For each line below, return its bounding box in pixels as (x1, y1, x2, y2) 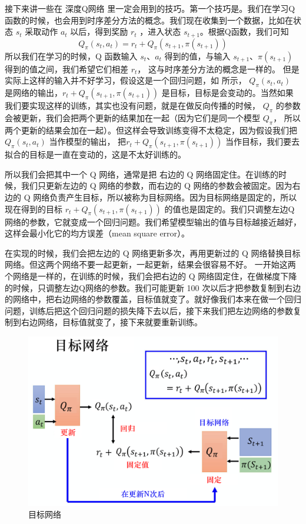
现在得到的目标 (5, 202, 62, 215)
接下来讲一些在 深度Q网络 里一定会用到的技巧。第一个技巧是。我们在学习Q (5, 2, 295, 14)
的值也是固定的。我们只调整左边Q (164, 202, 295, 215)
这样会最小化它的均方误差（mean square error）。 (5, 227, 190, 239)
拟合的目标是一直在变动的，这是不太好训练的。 (5, 148, 186, 161)
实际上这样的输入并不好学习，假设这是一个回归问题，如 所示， (5, 74, 247, 86)
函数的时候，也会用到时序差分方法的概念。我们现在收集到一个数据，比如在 (5, 14, 293, 26)
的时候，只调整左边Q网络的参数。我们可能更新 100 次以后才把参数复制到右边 (5, 281, 301, 293)
